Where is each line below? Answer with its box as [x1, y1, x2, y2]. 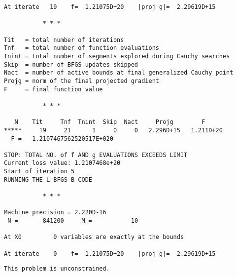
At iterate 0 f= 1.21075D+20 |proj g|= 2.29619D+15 [4, 250, 216, 257]
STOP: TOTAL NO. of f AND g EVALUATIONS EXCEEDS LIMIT [4, 151, 188, 158]
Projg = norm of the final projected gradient [4, 77, 159, 84]
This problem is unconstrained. [4, 265, 110, 273]
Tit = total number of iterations [4, 36, 124, 43]
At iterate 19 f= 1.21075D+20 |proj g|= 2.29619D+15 [4, 3, 216, 10]
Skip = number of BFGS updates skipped [4, 61, 138, 68]
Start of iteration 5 [4, 168, 75, 175]
